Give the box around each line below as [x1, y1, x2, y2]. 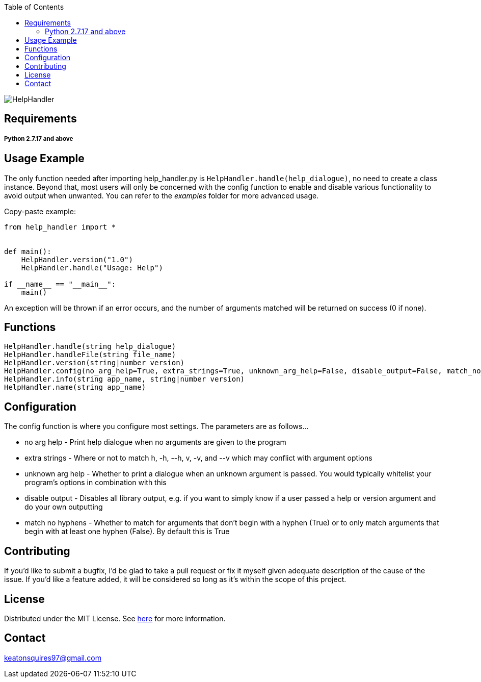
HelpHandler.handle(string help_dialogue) [4, 342, 176, 351]
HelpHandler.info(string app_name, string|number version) [4, 375, 245, 384]
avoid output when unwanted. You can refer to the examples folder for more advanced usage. [4, 191, 319, 200]
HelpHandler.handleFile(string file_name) [4, 350, 176, 359]
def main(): [4, 247, 51, 256]
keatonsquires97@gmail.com [4, 653, 101, 662]
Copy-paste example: [4, 207, 76, 216]
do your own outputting [24, 502, 103, 512]
